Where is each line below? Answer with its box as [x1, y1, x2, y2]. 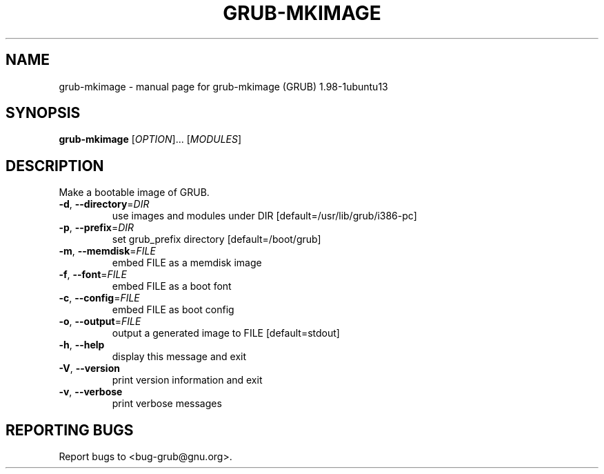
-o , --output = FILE [59, 315, 141, 328]
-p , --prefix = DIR [59, 221, 134, 234]
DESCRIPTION [6, 157, 104, 175]
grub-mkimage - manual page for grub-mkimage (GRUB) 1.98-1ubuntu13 [59, 80, 388, 92]
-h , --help [59, 339, 105, 351]
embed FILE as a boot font [112, 280, 232, 293]
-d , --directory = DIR [59, 198, 150, 210]
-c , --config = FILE [59, 292, 140, 304]
